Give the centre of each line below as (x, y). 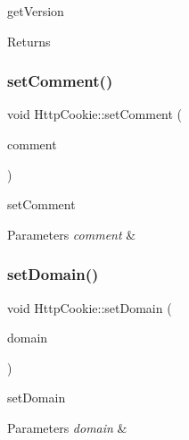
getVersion (36, 11)
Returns (29, 41)
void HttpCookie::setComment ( (95, 114)
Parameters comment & (72, 234)
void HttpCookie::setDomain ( (90, 307)
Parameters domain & (67, 427)
